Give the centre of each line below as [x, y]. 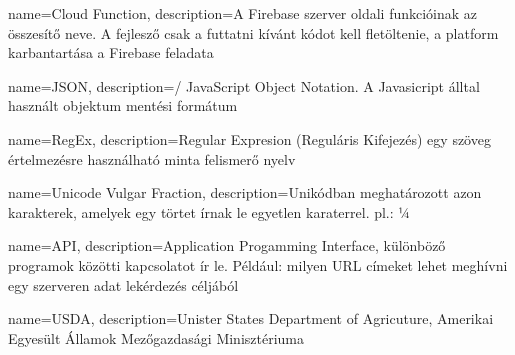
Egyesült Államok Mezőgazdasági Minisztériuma [156, 337]
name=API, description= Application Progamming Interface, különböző [227, 245]
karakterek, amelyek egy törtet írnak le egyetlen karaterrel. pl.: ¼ [209, 211]
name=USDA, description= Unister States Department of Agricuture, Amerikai [251, 318]
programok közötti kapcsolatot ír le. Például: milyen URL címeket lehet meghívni [258, 264]
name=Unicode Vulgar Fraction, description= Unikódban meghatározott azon [245, 192]
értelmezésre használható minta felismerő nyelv [152, 158]
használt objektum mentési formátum [123, 105]
